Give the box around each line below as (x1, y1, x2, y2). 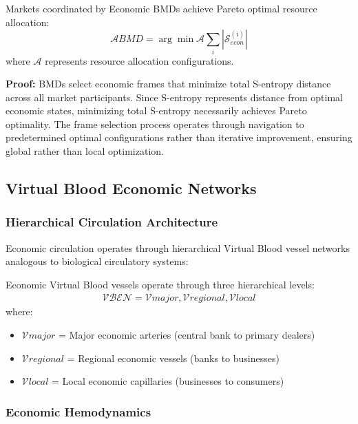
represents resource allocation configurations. (45, 53, 234, 67)
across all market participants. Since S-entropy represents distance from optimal (6, 89, 343, 104)
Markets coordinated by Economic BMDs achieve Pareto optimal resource (6, 1, 317, 15)
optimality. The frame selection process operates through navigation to (6, 116, 304, 131)
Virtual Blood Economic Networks (6, 178, 257, 199)
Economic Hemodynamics (6, 403, 151, 420)
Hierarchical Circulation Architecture (6, 213, 218, 231)
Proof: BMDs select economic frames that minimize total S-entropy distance (6, 76, 331, 91)
